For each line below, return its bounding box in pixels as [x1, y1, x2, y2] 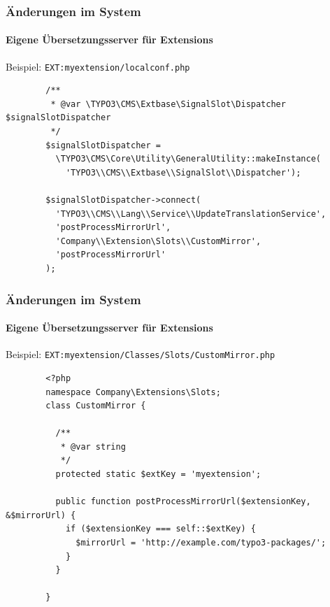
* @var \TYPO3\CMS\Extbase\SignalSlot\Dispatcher [50, 99, 286, 109]
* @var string [60, 441, 126, 452]
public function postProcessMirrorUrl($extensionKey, [55, 497, 311, 507]
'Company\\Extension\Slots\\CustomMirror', [55, 236, 261, 246]
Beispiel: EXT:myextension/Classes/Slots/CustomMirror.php [6, 347, 275, 362]
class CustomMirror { [45, 401, 146, 411]
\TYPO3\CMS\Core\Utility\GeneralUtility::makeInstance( [55, 154, 322, 164]
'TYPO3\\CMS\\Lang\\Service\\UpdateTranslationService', [55, 208, 327, 219]
